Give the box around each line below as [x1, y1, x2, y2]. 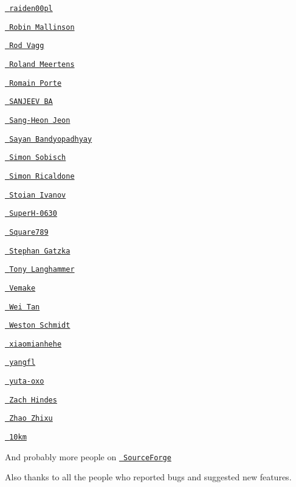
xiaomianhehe [9, 339, 62, 348]
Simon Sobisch [9, 153, 66, 162]
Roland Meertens [9, 60, 75, 69]
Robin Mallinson [9, 22, 75, 32]
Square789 [9, 227, 49, 237]
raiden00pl [9, 4, 53, 13]
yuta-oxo [9, 377, 44, 386]
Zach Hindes [9, 395, 57, 404]
